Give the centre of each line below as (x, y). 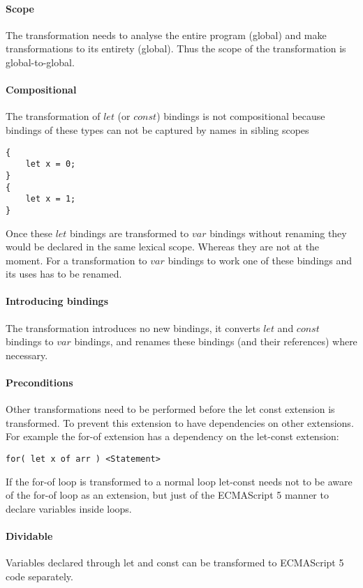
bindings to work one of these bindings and (260, 260)
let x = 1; (51, 199)
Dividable (29, 536)
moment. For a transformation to (76, 260)
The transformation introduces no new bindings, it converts (133, 327)
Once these (29, 233)
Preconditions (39, 383)
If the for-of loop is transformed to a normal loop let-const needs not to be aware (179, 481)
